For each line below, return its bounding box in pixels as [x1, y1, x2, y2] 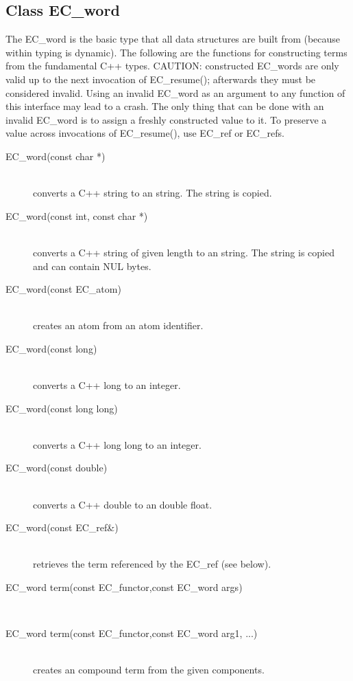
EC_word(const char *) [5, 148, 106, 163]
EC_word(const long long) [5, 401, 118, 415]
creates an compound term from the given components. [33, 662, 265, 677]
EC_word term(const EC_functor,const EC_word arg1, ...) [5, 626, 258, 640]
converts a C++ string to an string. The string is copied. [33, 186, 272, 200]
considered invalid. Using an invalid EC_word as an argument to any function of [5, 85, 345, 100]
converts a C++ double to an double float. [33, 497, 212, 511]
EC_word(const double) [5, 460, 108, 475]
